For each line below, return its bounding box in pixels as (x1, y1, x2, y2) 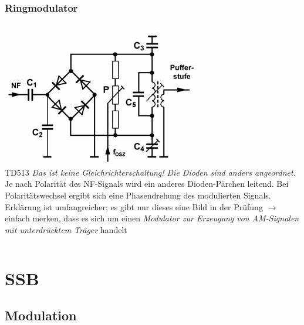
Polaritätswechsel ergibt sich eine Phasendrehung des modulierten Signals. (5, 189, 271, 201)
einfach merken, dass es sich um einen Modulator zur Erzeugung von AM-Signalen (5, 212, 299, 224)
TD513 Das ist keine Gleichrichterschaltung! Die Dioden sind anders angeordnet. (5, 166, 296, 178)
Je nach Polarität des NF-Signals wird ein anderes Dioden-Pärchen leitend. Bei (5, 177, 289, 190)
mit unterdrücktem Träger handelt (5, 223, 127, 235)
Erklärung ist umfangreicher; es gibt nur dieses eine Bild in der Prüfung (5, 200, 263, 213)
